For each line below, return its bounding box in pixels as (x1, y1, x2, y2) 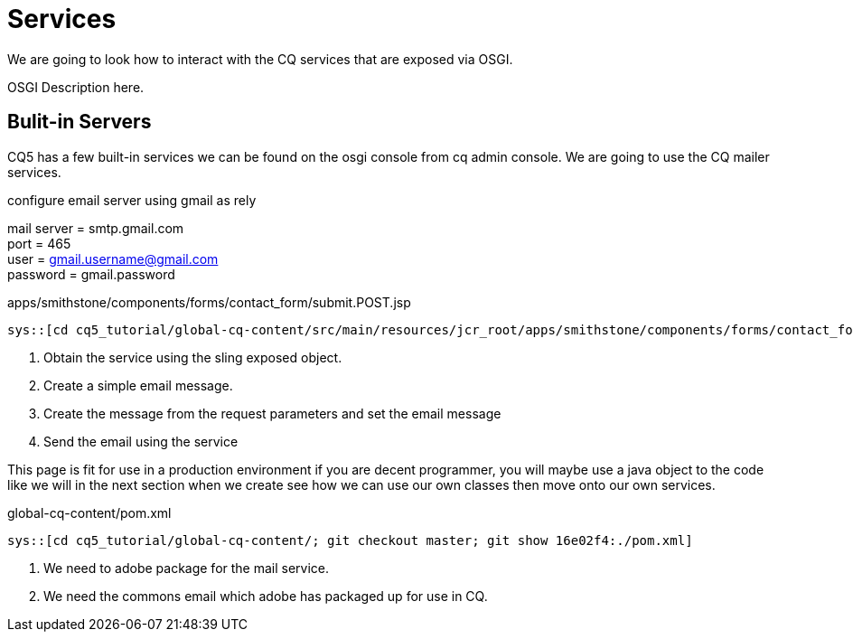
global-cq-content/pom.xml (7, 504, 172, 521)
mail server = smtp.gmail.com (7, 220, 184, 236)
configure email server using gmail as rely (7, 192, 257, 208)
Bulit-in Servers (7, 110, 152, 134)
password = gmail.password (7, 266, 175, 282)
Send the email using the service (43, 433, 239, 449)
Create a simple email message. (43, 377, 233, 393)
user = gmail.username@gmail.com (7, 250, 219, 267)
